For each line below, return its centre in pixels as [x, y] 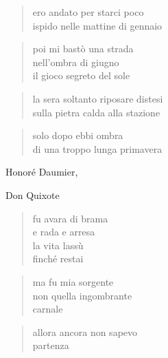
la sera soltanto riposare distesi [98, 98]
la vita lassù [58, 245]
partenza [51, 345]
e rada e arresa [64, 232]
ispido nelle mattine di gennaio [97, 25]
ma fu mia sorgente [73, 281]
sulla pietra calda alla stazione [96, 112]
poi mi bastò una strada [83, 49]
